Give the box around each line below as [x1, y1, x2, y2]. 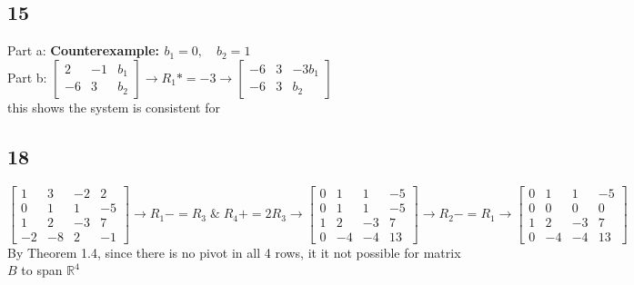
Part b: [7, 67, 47, 86]
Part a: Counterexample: [7, 41, 160, 60]
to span [21, 260, 63, 280]
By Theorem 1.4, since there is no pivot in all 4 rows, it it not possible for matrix [7, 242, 461, 261]
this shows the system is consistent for [7, 97, 220, 116]
